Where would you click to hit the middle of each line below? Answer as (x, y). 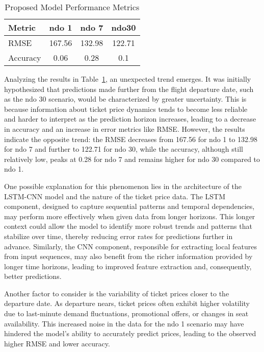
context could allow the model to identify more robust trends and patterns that (128, 226)
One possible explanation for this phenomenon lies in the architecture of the (123, 186)
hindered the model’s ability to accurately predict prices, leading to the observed (130, 333)
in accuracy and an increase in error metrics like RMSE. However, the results (125, 128)
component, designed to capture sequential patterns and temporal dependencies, (129, 206)
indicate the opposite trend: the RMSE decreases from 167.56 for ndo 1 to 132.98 (131, 139)
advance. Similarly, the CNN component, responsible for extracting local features (130, 246)
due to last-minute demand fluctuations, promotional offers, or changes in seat (126, 313)
